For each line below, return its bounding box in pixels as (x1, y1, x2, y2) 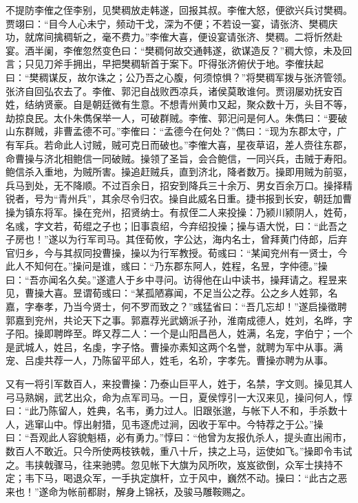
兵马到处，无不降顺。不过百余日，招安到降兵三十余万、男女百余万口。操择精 (6, 178, 352, 192)
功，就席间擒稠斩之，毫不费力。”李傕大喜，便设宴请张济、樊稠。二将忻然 (6, 30, 333, 44)
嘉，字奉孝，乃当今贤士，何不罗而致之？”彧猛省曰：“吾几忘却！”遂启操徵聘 (6, 299, 347, 314)
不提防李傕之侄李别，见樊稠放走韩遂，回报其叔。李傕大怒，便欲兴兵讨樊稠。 (6, 3, 352, 17)
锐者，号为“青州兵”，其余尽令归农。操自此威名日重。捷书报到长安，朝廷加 (6, 191, 343, 206)
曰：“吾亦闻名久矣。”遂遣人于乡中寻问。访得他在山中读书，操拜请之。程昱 (6, 272, 338, 286)
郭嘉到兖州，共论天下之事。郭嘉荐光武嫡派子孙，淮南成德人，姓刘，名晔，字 (6, 312, 352, 327)
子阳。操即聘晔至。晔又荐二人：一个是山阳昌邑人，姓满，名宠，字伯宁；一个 (6, 326, 352, 341)
